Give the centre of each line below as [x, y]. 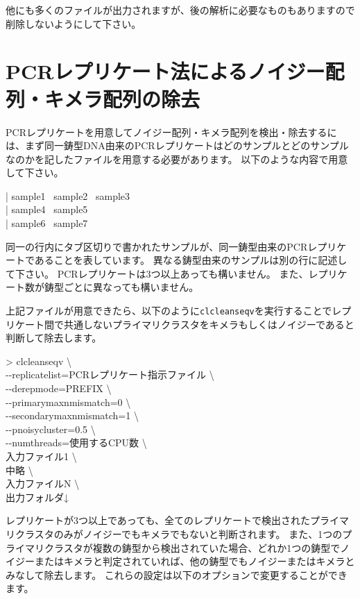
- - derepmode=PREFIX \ [59, 388]
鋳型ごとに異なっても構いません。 [121, 287]
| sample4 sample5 [47, 209]
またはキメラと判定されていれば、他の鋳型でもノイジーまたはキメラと [195, 561]
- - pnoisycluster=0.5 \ [51, 429]
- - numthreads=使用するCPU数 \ [76, 442]
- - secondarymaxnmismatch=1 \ [72, 415]
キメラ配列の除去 [122, 98]
